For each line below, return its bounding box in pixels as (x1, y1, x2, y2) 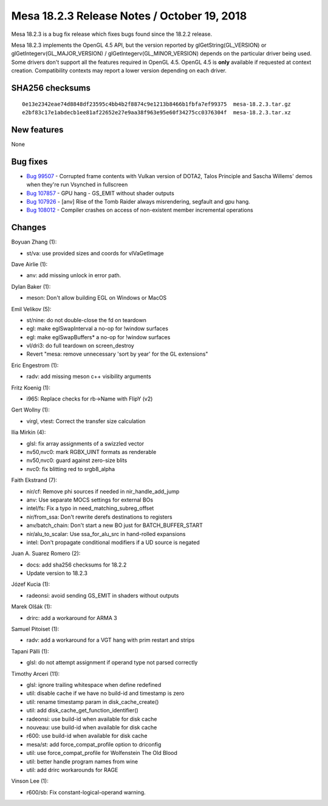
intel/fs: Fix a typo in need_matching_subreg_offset (26, 505, 154, 512)
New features (11, 125, 64, 135)
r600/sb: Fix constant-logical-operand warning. (26, 788, 146, 796)
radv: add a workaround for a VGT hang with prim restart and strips (26, 636, 195, 644)
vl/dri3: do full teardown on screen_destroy (26, 342, 135, 350)
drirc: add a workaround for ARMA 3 (26, 614, 118, 621)
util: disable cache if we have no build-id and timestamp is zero (26, 690, 185, 697)
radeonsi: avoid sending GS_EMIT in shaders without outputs (26, 591, 179, 599)
